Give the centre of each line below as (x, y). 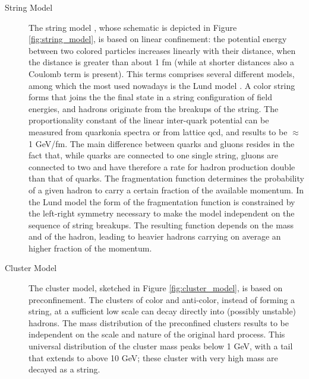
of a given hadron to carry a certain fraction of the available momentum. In (166, 189)
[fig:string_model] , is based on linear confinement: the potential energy (158, 39)
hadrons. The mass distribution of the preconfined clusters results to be (159, 322)
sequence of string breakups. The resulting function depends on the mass (161, 224)
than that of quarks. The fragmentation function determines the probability (166, 178)
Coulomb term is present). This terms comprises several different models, (162, 73)
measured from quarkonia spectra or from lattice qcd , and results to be (158, 131)
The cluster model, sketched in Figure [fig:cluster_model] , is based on (156, 288)
